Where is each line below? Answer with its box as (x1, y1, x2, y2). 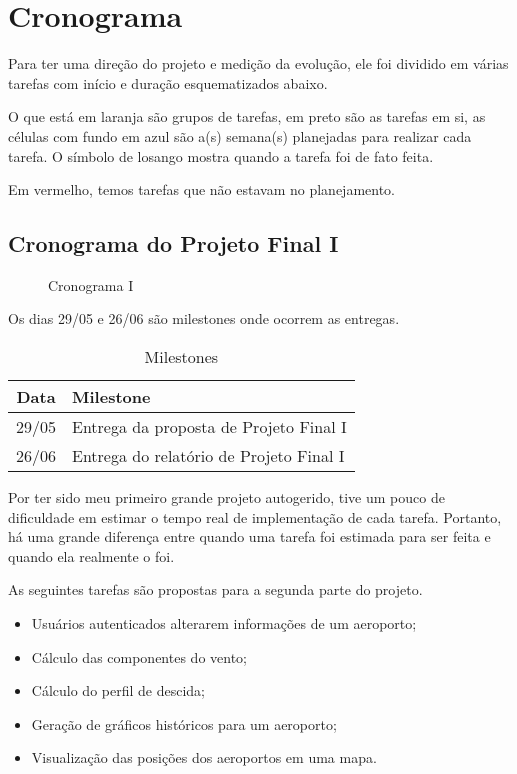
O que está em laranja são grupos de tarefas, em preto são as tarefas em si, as (8, 106, 486, 127)
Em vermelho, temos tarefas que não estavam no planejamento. (8, 179, 396, 200)
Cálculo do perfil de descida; (31, 680, 205, 701)
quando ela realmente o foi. (8, 545, 175, 566)
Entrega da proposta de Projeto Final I (72, 415, 347, 439)
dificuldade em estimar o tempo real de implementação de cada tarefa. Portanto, (8, 506, 502, 527)
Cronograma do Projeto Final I (8, 228, 339, 259)
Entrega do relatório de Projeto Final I (72, 444, 345, 468)
